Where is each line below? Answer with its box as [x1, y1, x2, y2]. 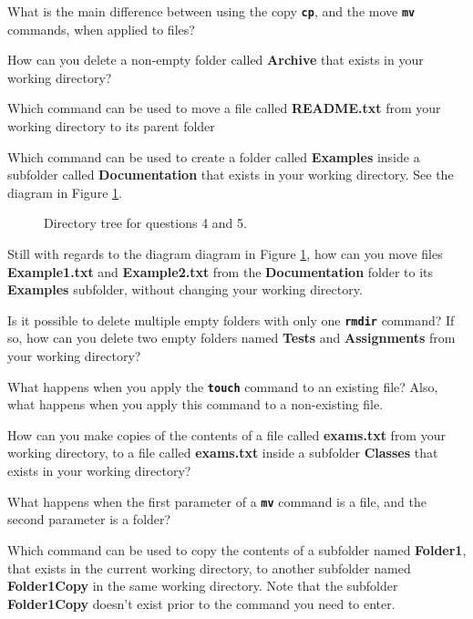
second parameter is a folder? [7, 510, 171, 529]
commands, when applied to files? [7, 19, 195, 38]
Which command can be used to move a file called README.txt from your [7, 98, 441, 118]
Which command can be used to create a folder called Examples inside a [7, 147, 420, 166]
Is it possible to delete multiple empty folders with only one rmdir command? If [7, 310, 455, 329]
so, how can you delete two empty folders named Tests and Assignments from [7, 328, 456, 347]
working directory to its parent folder [7, 117, 215, 136]
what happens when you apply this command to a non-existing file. [7, 395, 384, 414]
